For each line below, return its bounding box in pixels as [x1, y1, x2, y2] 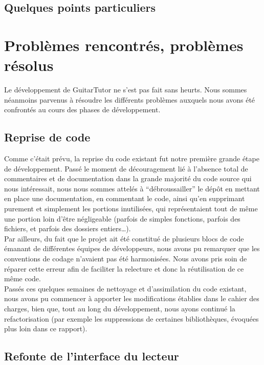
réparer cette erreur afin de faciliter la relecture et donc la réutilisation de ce [4, 263, 244, 274]
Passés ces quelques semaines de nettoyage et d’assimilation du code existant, [4, 283, 247, 294]
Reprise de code [4, 129, 91, 145]
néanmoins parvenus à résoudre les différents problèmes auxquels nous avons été [4, 94, 255, 105]
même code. [4, 273, 41, 284]
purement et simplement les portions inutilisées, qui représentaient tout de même [4, 203, 258, 214]
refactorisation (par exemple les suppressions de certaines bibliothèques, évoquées [4, 313, 259, 324]
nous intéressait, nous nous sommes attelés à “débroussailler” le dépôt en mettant [4, 183, 260, 193]
